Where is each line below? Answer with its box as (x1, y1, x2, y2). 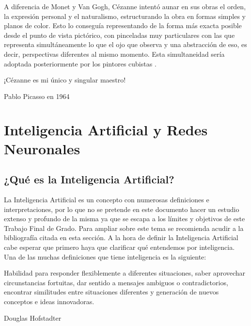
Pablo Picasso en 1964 (4, 91, 70, 101)
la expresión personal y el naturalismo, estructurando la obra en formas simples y (4, 11, 246, 21)
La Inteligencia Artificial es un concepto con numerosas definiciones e (4, 195, 209, 205)
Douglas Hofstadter (4, 312, 62, 323)
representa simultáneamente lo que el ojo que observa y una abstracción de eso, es (4, 39, 247, 49)
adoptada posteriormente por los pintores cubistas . (4, 58, 157, 68)
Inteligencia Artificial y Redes (4, 119, 208, 139)
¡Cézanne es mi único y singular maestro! (4, 75, 126, 85)
